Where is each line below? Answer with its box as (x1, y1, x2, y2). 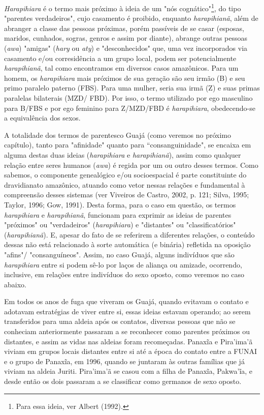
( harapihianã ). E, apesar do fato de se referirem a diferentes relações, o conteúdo (4, 229, 255, 240)
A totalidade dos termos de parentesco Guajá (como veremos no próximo (4, 129, 231, 140)
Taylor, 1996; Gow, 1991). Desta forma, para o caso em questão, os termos (4, 199, 236, 210)
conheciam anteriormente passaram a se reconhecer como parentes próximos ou (4, 326, 250, 337)
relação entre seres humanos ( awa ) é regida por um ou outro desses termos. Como (4, 159, 258, 170)
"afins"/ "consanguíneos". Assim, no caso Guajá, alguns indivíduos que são (4, 249, 235, 259)
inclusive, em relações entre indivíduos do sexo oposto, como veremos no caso (4, 269, 245, 280)
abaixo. (4, 279, 26, 289)
